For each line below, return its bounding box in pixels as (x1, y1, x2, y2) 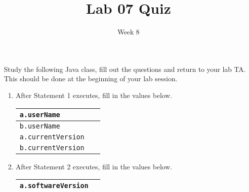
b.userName (19, 122, 60, 130)
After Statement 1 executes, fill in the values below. (15, 90, 172, 100)
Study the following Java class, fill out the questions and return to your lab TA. (4, 64, 246, 74)
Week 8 (117, 27, 140, 37)
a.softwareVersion (19, 182, 88, 190)
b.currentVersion (19, 143, 84, 152)
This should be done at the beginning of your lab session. (4, 73, 177, 84)
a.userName (19, 110, 60, 119)
